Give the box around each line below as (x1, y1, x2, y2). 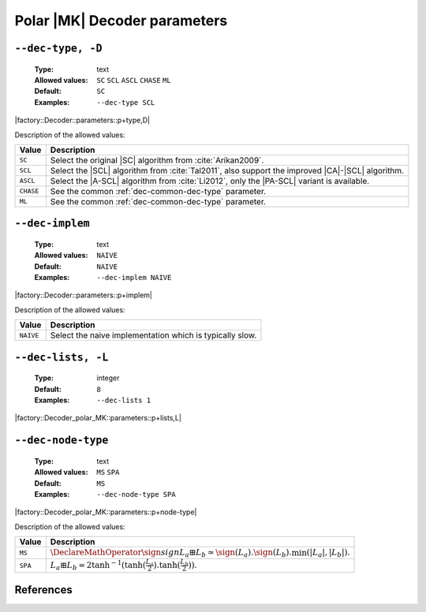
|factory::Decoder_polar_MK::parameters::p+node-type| (14, 507, 197, 517)
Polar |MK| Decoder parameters (14, 12, 228, 29)
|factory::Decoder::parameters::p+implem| (14, 290, 153, 300)
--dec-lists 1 (96, 396, 151, 405)
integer (96, 373, 120, 382)
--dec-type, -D (14, 42, 103, 54)
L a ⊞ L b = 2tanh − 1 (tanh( (50, 558, 146, 572)
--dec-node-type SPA (96, 490, 177, 499)
